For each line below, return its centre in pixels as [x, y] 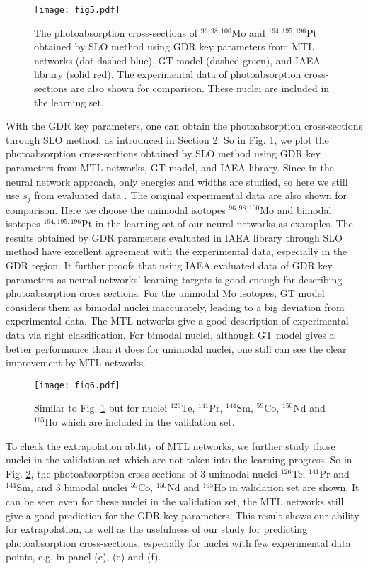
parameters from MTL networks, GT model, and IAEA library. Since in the [170, 167]
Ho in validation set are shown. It [286, 487]
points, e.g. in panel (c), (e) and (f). [84, 557]
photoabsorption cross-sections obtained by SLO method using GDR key [163, 153]
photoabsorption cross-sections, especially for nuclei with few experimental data [178, 542]
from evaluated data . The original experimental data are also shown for [191, 195]
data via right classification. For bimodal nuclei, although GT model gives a [170, 334]
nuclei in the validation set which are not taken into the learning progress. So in [179, 460]
